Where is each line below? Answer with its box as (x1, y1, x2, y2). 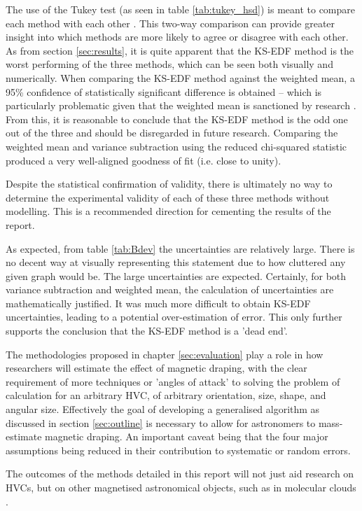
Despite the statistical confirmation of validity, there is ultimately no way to (6, 176, 333, 191)
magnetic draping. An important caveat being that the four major (45, 429, 328, 444)
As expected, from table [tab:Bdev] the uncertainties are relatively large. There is (6, 241, 355, 255)
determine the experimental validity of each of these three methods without (6, 190, 330, 204)
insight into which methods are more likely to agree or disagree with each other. (6, 29, 349, 44)
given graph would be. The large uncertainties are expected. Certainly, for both (6, 268, 347, 283)
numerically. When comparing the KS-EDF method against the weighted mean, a (6, 70, 355, 85)
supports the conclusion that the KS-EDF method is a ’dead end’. (6, 323, 288, 338)
